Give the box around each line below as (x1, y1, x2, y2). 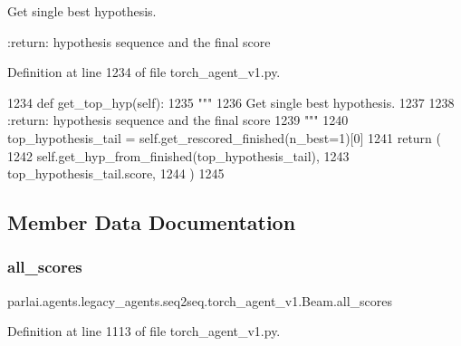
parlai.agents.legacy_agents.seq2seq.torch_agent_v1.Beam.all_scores (7, 291, 393, 310)
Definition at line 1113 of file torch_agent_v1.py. (7, 322, 281, 341)
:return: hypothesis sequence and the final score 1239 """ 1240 (7, 111, 349, 130)
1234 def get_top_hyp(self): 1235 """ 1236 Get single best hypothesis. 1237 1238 (7, 92, 455, 111)
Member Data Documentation (7, 208, 296, 236)
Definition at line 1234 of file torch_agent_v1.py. (7, 62, 281, 82)
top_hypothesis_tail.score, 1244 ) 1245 (7, 164, 225, 183)
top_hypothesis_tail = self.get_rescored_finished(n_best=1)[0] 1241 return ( (7, 128, 442, 147)
